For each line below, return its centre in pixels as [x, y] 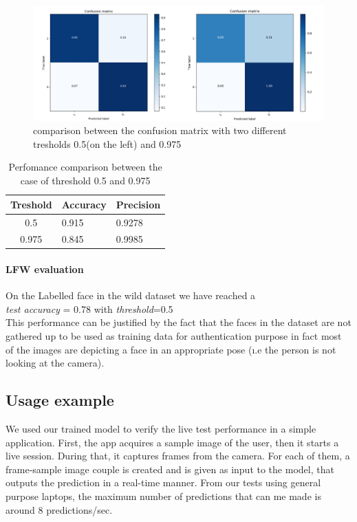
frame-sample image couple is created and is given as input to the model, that [170, 469]
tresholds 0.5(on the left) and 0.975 [107, 143]
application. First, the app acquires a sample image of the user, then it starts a [172, 442]
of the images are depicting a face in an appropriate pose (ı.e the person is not [171, 349]
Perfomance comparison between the [85, 167]
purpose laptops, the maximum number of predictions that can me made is [163, 496]
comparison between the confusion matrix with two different [160, 130]
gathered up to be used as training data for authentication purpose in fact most [174, 336]
